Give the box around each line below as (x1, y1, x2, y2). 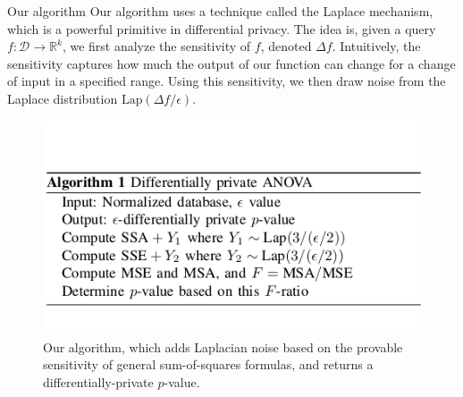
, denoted (260, 37, 312, 55)
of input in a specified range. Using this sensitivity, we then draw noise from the (7, 72, 446, 90)
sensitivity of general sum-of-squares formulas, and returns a (43, 355, 374, 374)
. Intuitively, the (332, 37, 421, 55)
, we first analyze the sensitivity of (62, 37, 251, 55)
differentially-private (43, 372, 154, 391)
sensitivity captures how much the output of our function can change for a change (7, 54, 456, 72)
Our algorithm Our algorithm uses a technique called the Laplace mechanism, (7, 2, 434, 20)
